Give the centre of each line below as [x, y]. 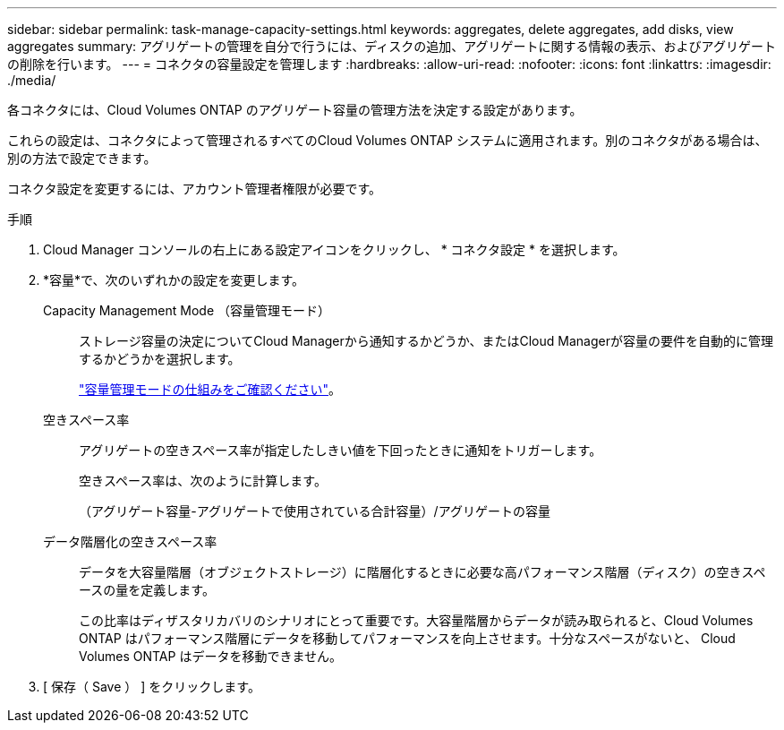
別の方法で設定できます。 [82, 158]
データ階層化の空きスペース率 [130, 541]
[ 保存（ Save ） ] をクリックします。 [152, 687]
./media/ [32, 80]
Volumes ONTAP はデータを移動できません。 [210, 656]
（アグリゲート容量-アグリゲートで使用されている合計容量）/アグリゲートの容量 [315, 511]
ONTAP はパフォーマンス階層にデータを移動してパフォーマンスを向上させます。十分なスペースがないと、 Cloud [407, 638]
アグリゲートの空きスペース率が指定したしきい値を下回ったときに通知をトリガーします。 [341, 450]
